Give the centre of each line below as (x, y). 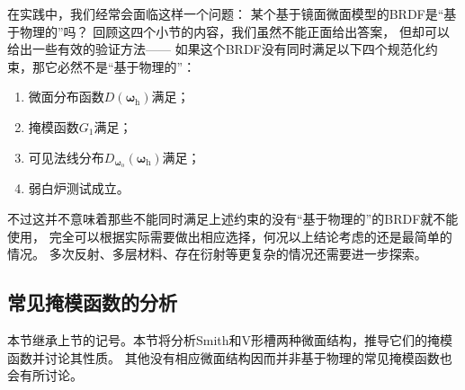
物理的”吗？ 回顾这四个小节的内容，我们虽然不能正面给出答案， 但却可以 (234, 31)
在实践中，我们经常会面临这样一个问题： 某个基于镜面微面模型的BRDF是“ (226, 13)
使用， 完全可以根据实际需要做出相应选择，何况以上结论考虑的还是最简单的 (230, 236)
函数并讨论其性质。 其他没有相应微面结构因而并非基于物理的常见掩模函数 (224, 357)
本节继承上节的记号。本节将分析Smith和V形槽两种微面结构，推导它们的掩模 (230, 340)
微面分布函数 (66, 97)
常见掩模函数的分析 (92, 302)
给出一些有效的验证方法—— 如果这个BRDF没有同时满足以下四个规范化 (216, 49)
